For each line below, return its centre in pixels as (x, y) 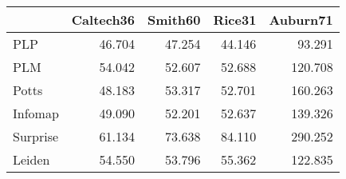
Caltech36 (103, 20)
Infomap (36, 113)
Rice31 (235, 20)
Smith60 (174, 20)
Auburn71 (301, 20)
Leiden (31, 159)
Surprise (36, 136)
